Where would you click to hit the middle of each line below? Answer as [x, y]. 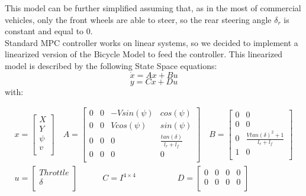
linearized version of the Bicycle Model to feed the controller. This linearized [144, 54]
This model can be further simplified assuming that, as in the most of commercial [153, 8]
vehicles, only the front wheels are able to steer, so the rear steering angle [138, 19]
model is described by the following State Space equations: [111, 65]
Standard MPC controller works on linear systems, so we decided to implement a [152, 42]
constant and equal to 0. [49, 31]
